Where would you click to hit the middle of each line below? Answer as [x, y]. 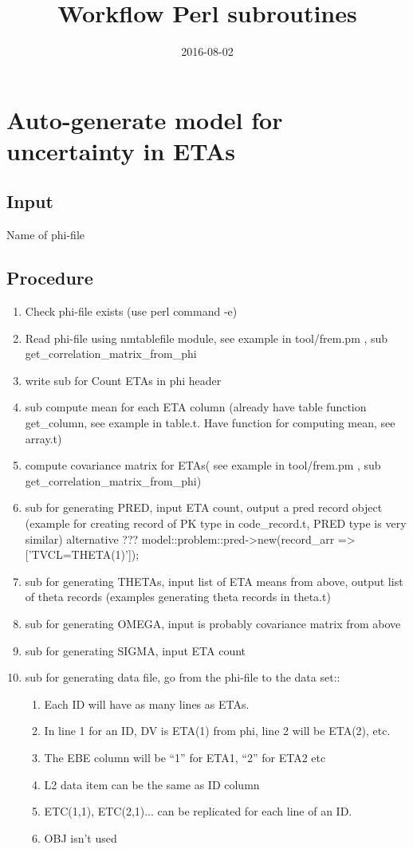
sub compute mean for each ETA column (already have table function [196, 407]
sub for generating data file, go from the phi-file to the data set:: [183, 677]
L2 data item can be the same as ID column [152, 784]
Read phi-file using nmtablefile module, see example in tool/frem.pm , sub [206, 338]
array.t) [43, 438]
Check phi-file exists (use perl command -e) [131, 311]
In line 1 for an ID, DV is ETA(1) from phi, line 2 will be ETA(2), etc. [217, 731]
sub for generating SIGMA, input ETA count [136, 650]
